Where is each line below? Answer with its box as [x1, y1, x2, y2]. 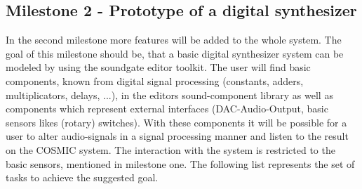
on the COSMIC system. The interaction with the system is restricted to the [6, 142, 335, 157]
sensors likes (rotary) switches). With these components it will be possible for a [6, 115, 347, 129]
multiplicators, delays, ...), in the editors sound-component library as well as [6, 87, 333, 102]
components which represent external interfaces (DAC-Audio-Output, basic [6, 101, 328, 116]
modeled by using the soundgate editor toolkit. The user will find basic [6, 60, 311, 74]
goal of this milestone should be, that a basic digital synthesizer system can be [6, 46, 344, 60]
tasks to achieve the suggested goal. [6, 170, 159, 185]
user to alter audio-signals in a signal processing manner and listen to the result [6, 129, 349, 143]
